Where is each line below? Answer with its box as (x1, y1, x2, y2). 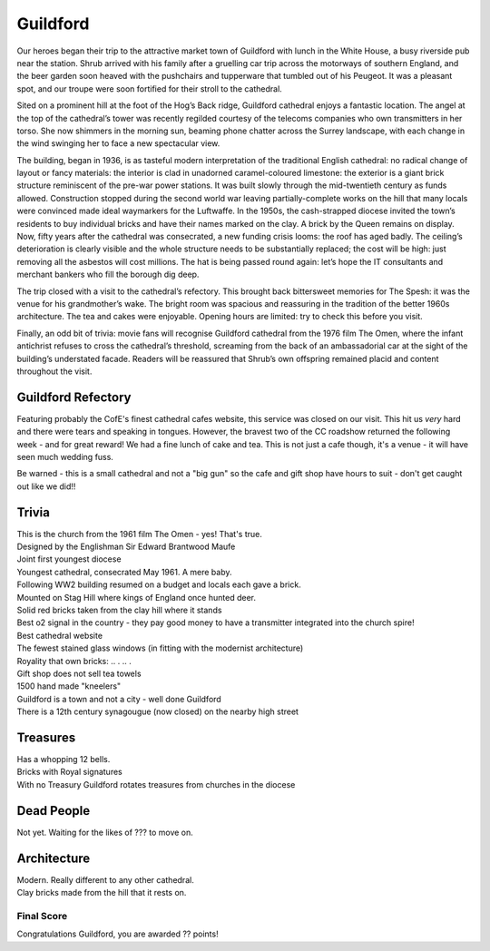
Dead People (16, 803, 91, 819)
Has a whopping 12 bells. (16, 754, 111, 765)
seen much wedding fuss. (16, 452, 113, 462)
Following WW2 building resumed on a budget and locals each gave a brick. (16, 579, 301, 590)
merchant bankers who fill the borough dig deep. (16, 269, 200, 280)
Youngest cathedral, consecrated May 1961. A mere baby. (16, 566, 232, 577)
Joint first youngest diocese (16, 554, 122, 564)
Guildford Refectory (16, 389, 132, 405)
